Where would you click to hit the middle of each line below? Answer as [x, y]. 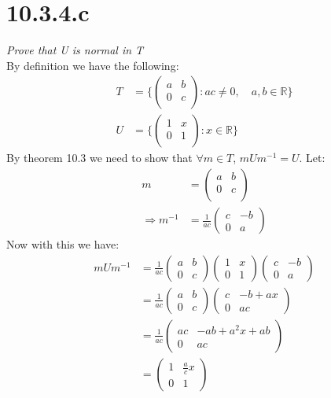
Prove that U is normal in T [75, 50]
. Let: [312, 158]
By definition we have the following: [93, 65]
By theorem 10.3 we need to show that [99, 158]
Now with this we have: [63, 244]
